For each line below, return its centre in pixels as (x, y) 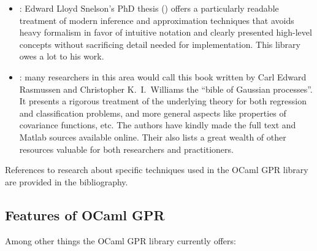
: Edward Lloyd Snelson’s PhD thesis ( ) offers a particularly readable (149, 8)
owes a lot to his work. (62, 56)
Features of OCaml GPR (85, 214)
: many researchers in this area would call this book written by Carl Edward (163, 76)
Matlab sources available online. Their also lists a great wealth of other (153, 137)
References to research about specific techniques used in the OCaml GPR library (157, 170)
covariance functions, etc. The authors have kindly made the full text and (158, 125)
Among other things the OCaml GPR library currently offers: (120, 240)
